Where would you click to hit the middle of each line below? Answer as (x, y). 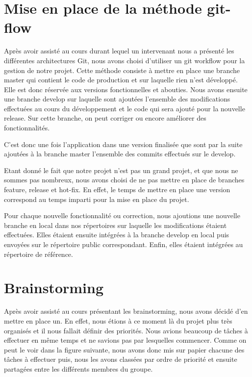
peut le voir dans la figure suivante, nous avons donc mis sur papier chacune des (124, 349)
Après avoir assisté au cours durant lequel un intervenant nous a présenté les (119, 51)
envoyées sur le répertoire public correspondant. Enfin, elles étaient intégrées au (124, 244)
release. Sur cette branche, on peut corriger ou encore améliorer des (105, 118)
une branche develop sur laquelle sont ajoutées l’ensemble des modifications (117, 99)
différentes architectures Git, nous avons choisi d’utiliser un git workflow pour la (125, 60)
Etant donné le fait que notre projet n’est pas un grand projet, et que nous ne (121, 170)
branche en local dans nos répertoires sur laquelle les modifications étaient (115, 225)
